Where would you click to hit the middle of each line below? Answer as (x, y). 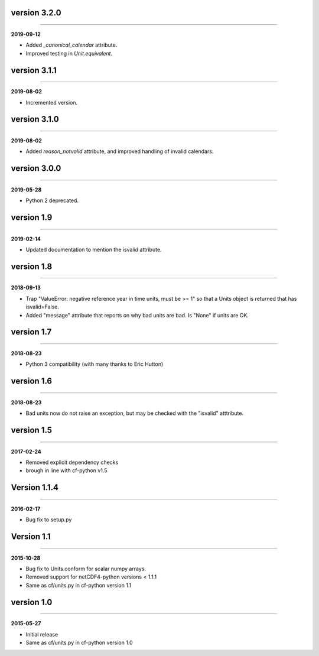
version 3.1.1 (34, 70)
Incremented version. (52, 102)
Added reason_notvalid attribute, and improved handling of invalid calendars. (120, 151)
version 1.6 (32, 381)
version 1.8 (32, 266)
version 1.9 (32, 217)
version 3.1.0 (35, 119)
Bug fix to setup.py (49, 519)
